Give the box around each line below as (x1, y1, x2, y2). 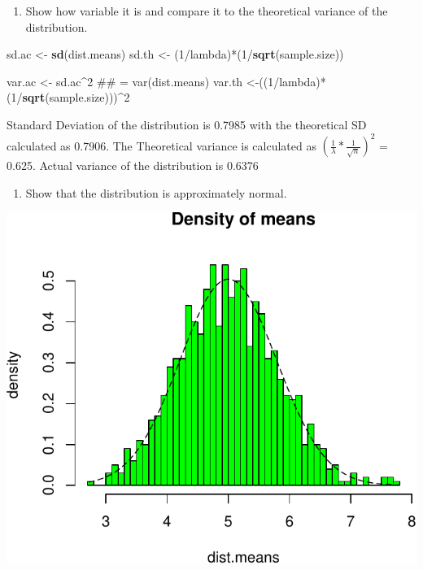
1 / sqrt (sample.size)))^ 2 (11, 89, 130, 106)
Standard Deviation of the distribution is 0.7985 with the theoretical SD (7, 115, 367, 133)
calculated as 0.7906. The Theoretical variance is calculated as (7, 137, 316, 154)
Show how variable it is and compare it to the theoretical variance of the (25, 2, 388, 19)
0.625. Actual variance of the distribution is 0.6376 (7, 157, 259, 174)
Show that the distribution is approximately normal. (25, 184, 287, 201)
